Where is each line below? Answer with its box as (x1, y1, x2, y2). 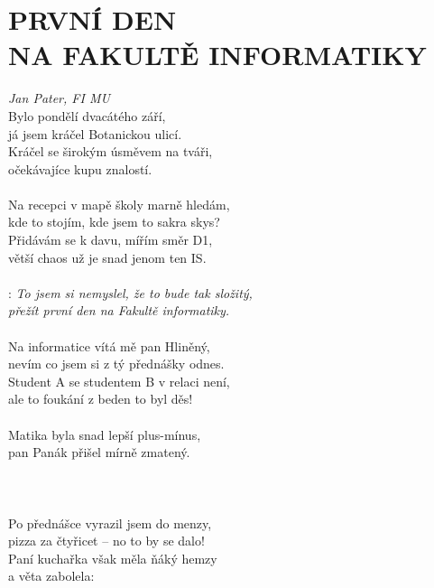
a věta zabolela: (8, 566, 95, 585)
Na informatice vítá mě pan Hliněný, (8, 336, 210, 355)
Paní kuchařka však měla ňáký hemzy (8, 548, 217, 567)
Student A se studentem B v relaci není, (8, 371, 230, 390)
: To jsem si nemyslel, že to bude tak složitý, (8, 283, 253, 302)
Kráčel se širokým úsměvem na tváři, (8, 142, 213, 161)
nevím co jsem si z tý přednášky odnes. (8, 354, 225, 373)
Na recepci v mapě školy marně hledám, (8, 194, 230, 213)
